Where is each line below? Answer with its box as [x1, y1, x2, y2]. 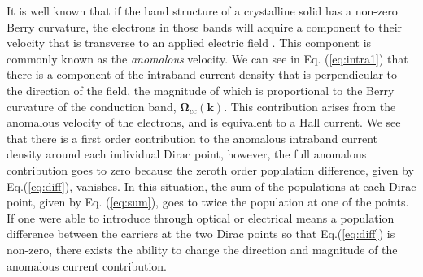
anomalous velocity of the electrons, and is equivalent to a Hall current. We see [7, 114, 401, 131]
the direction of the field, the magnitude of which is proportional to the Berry [7, 81, 395, 98]
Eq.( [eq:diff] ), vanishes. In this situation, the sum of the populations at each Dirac [7, 177, 416, 194]
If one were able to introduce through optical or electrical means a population [7, 209, 395, 226]
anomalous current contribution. [7, 257, 168, 274]
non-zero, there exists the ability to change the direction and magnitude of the [7, 240, 398, 258]
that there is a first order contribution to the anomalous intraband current [7, 129, 377, 146]
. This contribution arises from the [224, 97, 396, 115]
